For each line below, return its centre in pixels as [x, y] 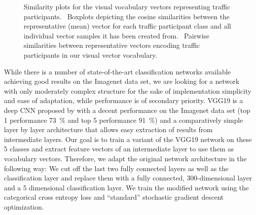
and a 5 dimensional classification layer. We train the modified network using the [127, 187]
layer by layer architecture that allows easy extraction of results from [108, 129]
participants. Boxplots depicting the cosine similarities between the [127, 16]
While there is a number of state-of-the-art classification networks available [117, 71]
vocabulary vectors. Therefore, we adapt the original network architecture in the [125, 158]
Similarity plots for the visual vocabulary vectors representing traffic [127, 6]
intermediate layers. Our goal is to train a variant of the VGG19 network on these [128, 139]
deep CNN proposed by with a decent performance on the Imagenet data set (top [127, 110]
